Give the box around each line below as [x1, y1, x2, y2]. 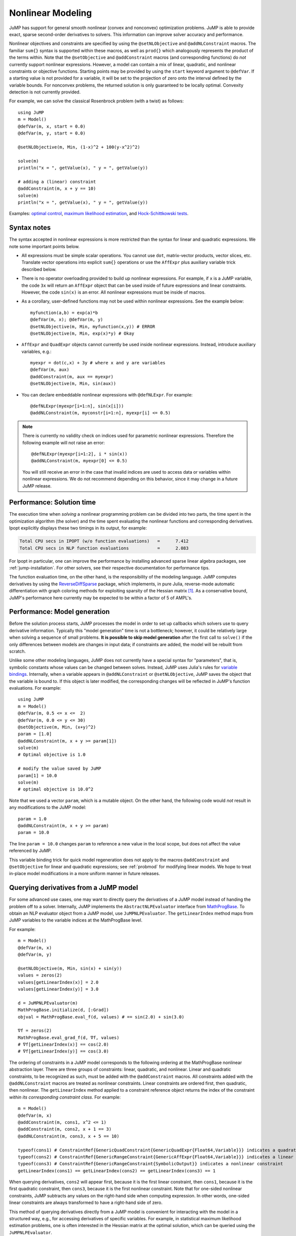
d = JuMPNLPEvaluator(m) [18, 1000, 78, 1006]
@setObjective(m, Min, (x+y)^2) [18, 724, 96, 730]
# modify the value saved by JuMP [18, 766, 101, 771]
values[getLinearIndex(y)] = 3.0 [18, 986, 99, 992]
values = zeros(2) [18, 972, 63, 978]
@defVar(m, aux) [30, 367, 70, 373]
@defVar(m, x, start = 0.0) [18, 124, 86, 129]
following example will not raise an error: [22, 440, 105, 445]
